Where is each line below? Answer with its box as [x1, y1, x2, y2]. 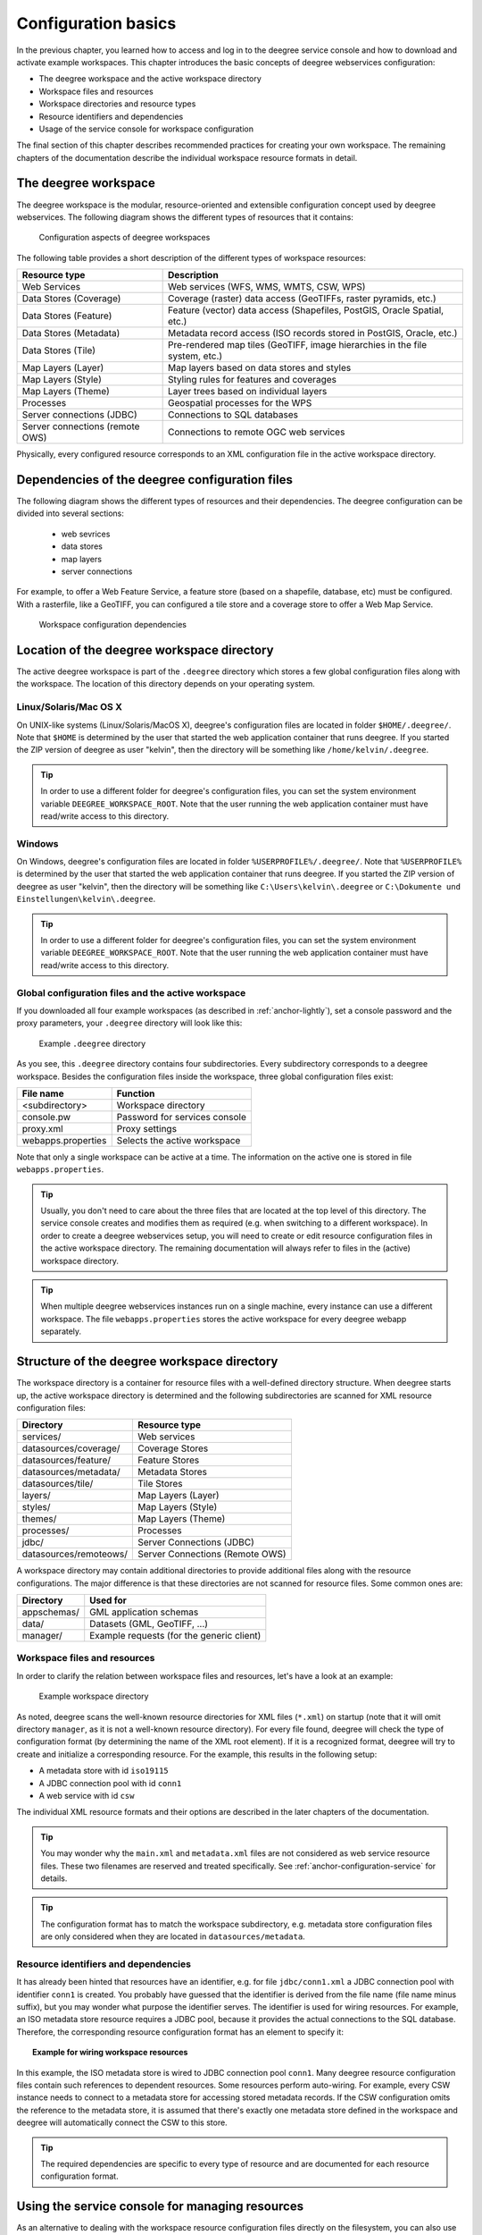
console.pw [21, 1110, 71, 1123]
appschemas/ [21, 1606, 79, 1618]
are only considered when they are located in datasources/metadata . [40, 1931, 305, 1942]
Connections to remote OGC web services [167, 426, 345, 438]
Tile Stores [137, 1478, 183, 1490]
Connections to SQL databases [167, 409, 299, 421]
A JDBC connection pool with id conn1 [38, 1777, 182, 1788]
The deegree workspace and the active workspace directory [38, 73, 262, 84]
